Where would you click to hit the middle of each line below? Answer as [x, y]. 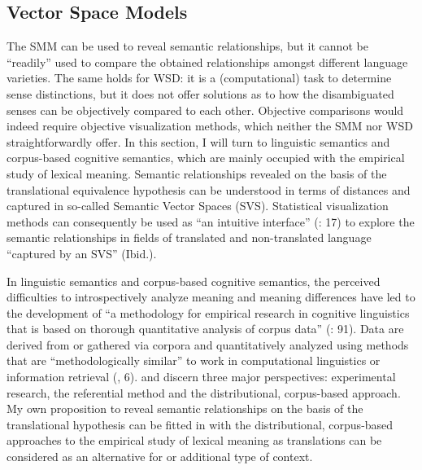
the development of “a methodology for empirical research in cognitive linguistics [208, 312]
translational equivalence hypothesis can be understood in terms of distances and [209, 189]
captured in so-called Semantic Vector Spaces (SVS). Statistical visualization [198, 206]
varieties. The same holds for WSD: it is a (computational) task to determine [199, 78]
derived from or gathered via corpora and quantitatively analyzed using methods [208, 344]
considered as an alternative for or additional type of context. [160, 457]
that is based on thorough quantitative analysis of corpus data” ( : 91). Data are [205, 329]
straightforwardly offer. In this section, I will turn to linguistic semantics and [198, 141]
